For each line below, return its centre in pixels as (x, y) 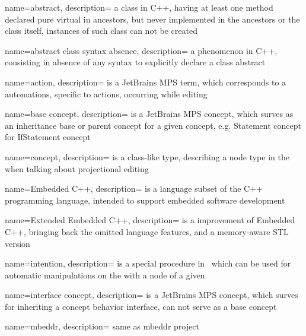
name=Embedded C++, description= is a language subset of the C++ (134, 188)
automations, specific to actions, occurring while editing (106, 93)
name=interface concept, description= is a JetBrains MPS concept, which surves (152, 295)
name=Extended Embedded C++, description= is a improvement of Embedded (150, 220)
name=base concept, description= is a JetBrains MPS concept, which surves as (149, 114)
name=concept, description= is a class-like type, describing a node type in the (147, 156)
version (17, 243)
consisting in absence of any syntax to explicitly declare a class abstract (135, 62)
